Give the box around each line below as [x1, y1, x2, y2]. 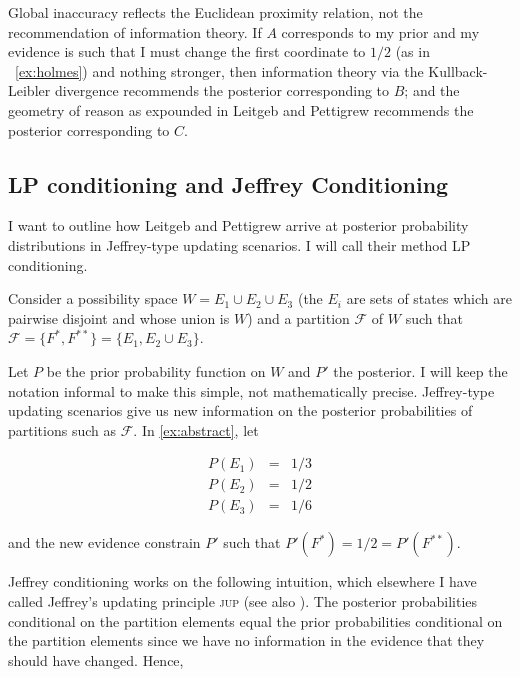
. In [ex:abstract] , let [133, 419, 259, 440]
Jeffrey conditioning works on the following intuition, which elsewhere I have [8, 571, 477, 592]
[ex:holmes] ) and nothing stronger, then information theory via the [15, 60, 424, 81]
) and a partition [247, 307, 350, 328]
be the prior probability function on [46, 360, 266, 381]
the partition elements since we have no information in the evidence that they [8, 630, 485, 651]
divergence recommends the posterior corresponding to [54, 80, 390, 101]
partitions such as [8, 419, 116, 440]
